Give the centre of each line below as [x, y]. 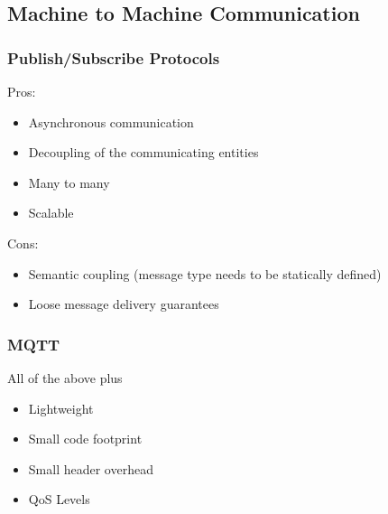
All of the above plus [65, 377]
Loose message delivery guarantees [124, 304]
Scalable [51, 213]
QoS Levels [59, 499]
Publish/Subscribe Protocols [114, 57]
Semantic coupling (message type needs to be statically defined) [205, 273]
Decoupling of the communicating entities [143, 152]
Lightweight [61, 408]
